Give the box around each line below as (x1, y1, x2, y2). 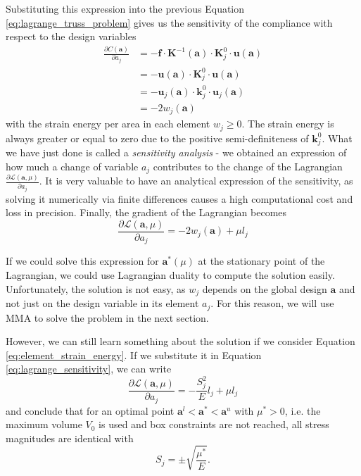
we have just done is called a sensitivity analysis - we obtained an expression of (6, 145, 347, 160)
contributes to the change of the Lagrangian (153, 158, 343, 173)
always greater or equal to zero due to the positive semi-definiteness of (6, 130, 309, 145)
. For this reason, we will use (210, 296, 334, 311)
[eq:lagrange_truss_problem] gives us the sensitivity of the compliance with (6, 15, 333, 30)
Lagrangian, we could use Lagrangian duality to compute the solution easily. (6, 268, 335, 282)
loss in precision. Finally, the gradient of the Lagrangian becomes (6, 205, 287, 220)
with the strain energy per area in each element (6, 116, 210, 131)
